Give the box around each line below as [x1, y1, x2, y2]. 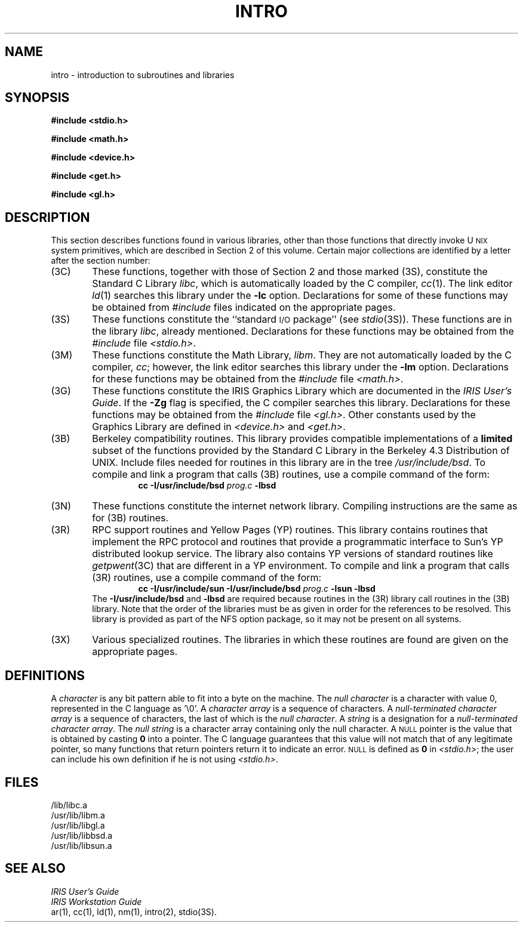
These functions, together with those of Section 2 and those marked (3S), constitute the [92, 265, 488, 278]
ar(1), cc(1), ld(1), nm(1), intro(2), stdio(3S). [51, 906, 217, 917]
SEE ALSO [5, 861, 66, 876]
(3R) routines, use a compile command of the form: [92, 571, 322, 584]
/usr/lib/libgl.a [51, 820, 105, 830]
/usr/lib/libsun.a [51, 840, 112, 851]
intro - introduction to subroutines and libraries [51, 69, 235, 80]
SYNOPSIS [5, 90, 70, 106]
